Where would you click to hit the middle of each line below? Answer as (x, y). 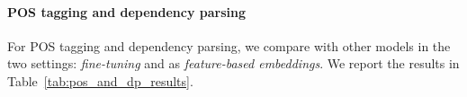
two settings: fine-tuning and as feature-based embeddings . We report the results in (233, 63)
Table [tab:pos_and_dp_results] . (100, 80)
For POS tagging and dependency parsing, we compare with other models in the (229, 45)
